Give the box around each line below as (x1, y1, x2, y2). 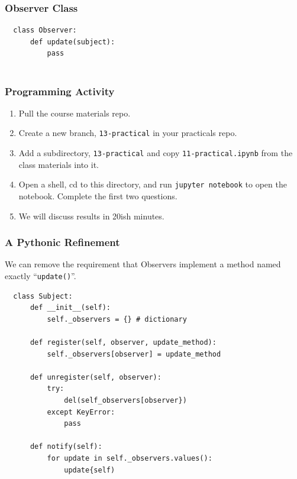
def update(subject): (30, 37, 115, 46)
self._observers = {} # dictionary (47, 315, 187, 323)
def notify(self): (30, 442, 102, 451)
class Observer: (13, 26, 77, 35)
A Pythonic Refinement (5, 235, 120, 250)
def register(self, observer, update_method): (30, 338, 217, 347)
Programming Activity (5, 83, 115, 98)
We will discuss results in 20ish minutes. (18, 209, 164, 222)
